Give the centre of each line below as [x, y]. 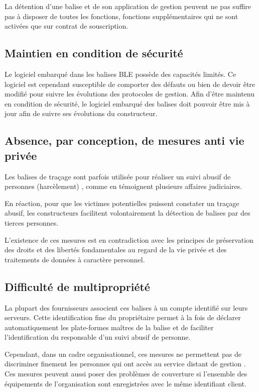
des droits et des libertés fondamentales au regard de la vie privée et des [116, 250]
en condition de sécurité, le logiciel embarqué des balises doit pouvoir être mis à [127, 103]
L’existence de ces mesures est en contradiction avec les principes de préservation [129, 239]
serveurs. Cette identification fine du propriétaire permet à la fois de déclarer [123, 317]
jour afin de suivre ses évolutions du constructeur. [81, 113]
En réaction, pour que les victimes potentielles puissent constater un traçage [122, 203]
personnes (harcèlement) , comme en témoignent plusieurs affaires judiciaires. [123, 186]
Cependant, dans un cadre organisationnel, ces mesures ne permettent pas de [123, 354]
